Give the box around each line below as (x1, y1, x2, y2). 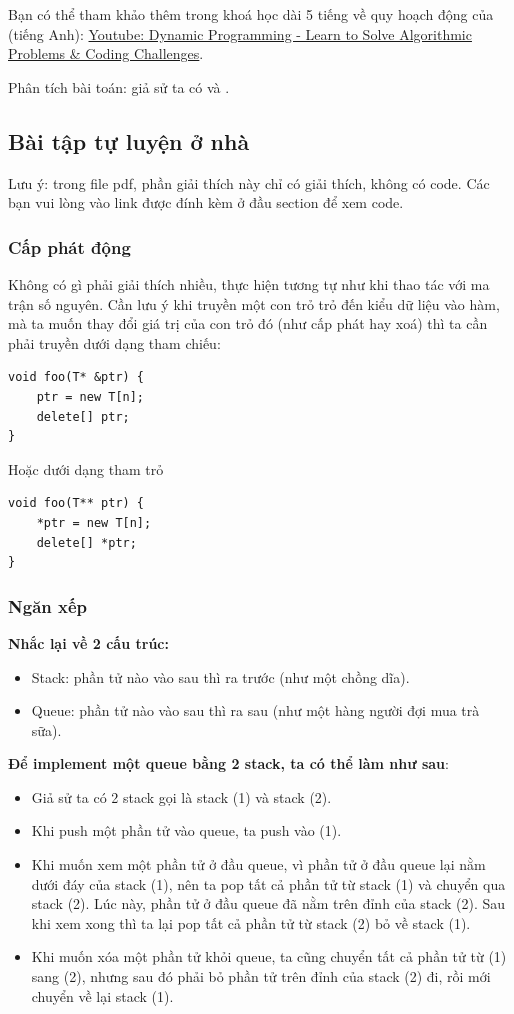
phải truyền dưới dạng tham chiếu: (8, 332, 221, 353)
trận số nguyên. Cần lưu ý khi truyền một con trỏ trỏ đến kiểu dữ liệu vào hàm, (8, 293, 500, 314)
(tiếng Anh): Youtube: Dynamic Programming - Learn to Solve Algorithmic (8, 23, 472, 44)
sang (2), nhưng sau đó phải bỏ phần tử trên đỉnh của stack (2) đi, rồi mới (31, 966, 491, 987)
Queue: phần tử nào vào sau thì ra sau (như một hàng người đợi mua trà (31, 700, 480, 721)
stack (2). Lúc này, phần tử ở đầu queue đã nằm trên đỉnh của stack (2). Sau (31, 893, 506, 914)
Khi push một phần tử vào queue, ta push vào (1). (31, 820, 342, 841)
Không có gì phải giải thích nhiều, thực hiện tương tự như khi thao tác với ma (8, 273, 490, 294)
